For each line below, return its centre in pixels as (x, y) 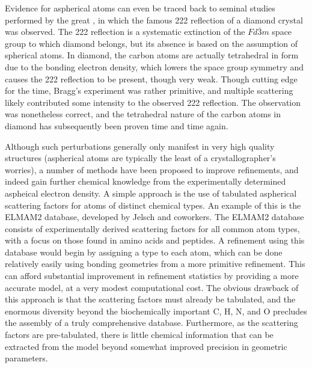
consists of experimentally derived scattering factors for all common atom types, (152, 228)
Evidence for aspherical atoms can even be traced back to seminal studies (140, 8)
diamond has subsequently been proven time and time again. (117, 125)
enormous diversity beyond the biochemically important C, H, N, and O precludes (156, 311)
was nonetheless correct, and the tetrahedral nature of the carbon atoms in (143, 114)
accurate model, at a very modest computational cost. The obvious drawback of (152, 287)
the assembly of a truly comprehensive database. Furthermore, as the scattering (151, 323)
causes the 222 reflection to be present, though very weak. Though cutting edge (151, 78)
